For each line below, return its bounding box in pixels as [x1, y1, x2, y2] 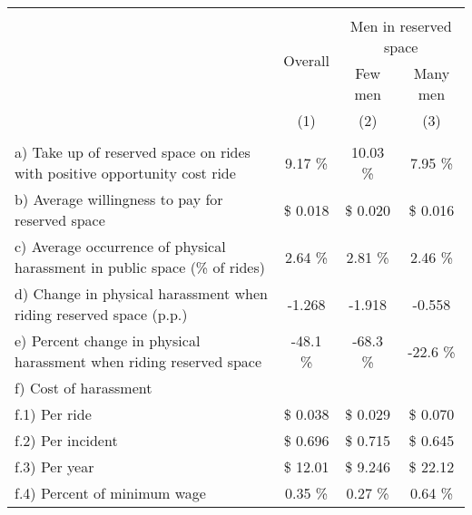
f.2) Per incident [15, 430, 118, 451]
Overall [283, 49, 329, 71]
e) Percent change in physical [15, 330, 201, 351]
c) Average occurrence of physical [15, 236, 226, 257]
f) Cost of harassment [15, 377, 152, 398]
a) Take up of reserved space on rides [15, 141, 251, 162]
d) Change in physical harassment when [15, 283, 268, 304]
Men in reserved [349, 15, 452, 36]
